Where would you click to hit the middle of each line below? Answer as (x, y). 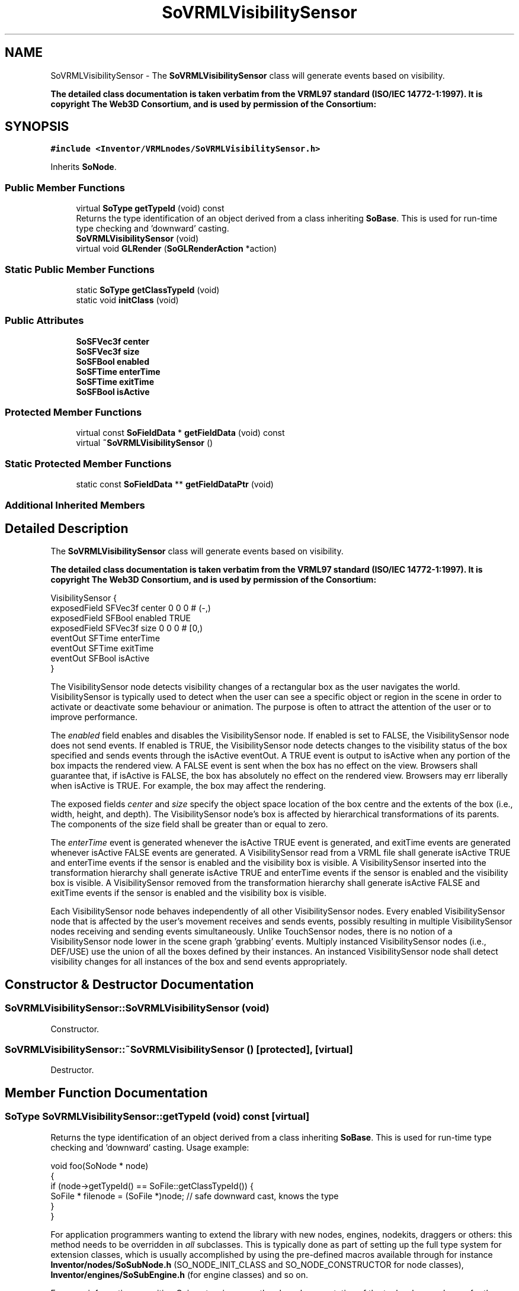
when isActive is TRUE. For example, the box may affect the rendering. (188, 786)
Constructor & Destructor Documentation (129, 984)
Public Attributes (44, 321)
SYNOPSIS (37, 127)
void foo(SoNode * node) (100, 1165)
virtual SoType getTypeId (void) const (150, 208)
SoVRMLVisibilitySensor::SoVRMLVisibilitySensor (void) (137, 1008)
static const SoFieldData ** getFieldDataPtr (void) (175, 484)
